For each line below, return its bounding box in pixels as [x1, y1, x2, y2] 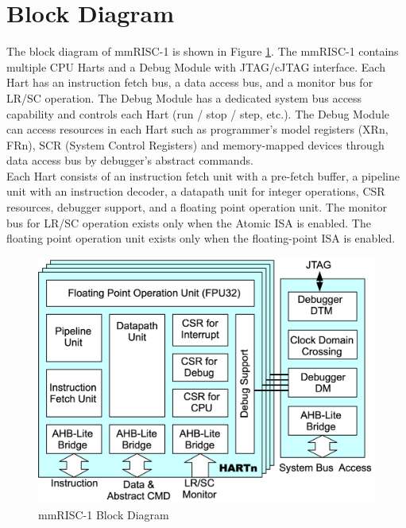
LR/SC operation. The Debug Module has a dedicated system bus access [6, 89, 362, 106]
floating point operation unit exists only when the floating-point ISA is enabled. [6, 230, 396, 247]
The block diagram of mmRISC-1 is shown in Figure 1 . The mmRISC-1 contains [6, 43, 399, 60]
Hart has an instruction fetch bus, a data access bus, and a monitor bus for [6, 74, 373, 91]
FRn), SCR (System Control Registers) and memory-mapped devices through [6, 136, 385, 153]
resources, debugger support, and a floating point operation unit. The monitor [6, 199, 387, 215]
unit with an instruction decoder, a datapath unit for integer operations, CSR [6, 183, 385, 200]
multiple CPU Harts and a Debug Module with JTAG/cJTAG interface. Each [6, 58, 385, 75]
